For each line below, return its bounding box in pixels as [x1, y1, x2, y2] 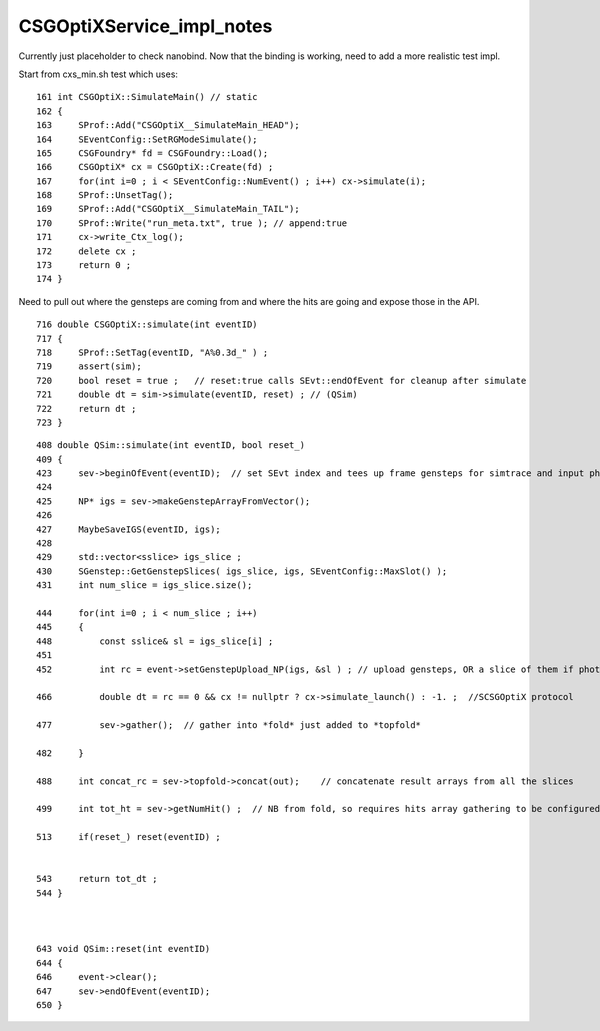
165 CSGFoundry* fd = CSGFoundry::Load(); [36, 147, 269, 159]
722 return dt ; [36, 403, 137, 414]
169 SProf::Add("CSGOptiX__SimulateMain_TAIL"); [36, 203, 300, 215]
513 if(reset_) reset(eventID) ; [36, 831, 222, 843]
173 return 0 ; [36, 260, 132, 271]
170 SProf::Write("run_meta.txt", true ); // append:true [36, 217, 348, 229]
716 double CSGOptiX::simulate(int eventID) [36, 319, 259, 330]
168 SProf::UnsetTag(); [36, 190, 174, 201]
